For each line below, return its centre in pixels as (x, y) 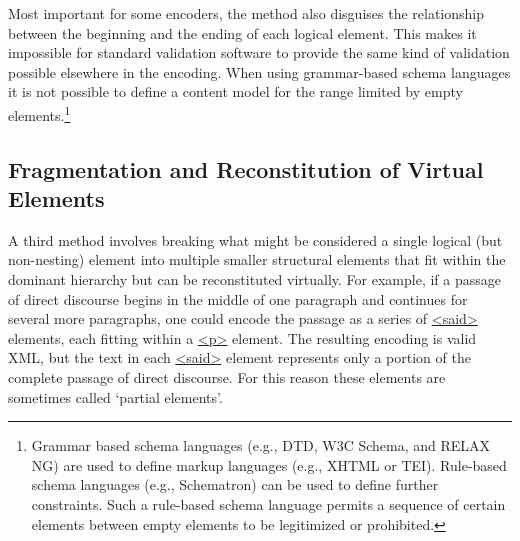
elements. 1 (39, 113)
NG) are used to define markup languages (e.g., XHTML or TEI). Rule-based (269, 464)
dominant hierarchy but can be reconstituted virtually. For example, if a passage (254, 279)
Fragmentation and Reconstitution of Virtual (246, 168)
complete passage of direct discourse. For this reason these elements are (227, 376)
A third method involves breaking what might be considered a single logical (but (255, 239)
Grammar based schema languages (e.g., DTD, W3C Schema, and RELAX (261, 445)
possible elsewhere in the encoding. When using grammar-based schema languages (259, 71)
